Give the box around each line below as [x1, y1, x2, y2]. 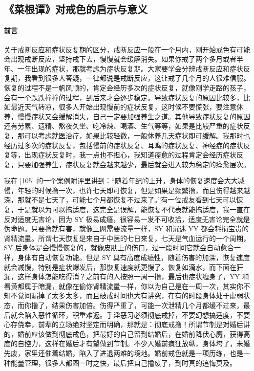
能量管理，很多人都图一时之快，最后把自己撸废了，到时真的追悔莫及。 [10, 357, 236, 368]
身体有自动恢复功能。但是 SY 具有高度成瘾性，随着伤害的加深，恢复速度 [17, 252, 250, 262]
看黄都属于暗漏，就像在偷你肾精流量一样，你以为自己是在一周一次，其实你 [4, 281, 243, 291]
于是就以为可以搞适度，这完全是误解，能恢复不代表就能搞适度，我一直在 [17, 204, 250, 215]
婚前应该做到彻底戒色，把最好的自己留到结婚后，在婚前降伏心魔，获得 [17, 328, 243, 339]
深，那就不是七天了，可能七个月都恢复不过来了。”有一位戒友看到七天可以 [4, 195, 236, 205]
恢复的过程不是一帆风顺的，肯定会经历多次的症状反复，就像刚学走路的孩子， [4, 82, 250, 92]
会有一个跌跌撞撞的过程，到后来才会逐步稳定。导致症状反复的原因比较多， [4, 92, 243, 102]
